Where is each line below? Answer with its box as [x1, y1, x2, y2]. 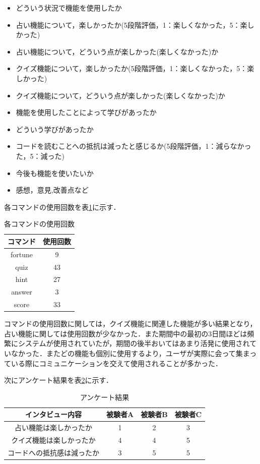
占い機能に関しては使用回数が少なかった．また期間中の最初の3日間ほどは [4, 328, 247, 338]
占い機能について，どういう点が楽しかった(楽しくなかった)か [16, 46, 219, 56]
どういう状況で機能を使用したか [16, 3, 122, 13]
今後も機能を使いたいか [16, 167, 94, 178]
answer [11, 286, 32, 297]
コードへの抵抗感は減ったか [8, 447, 99, 457]
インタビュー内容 [25, 409, 82, 420]
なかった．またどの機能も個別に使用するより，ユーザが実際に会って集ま [11, 348, 250, 358]
